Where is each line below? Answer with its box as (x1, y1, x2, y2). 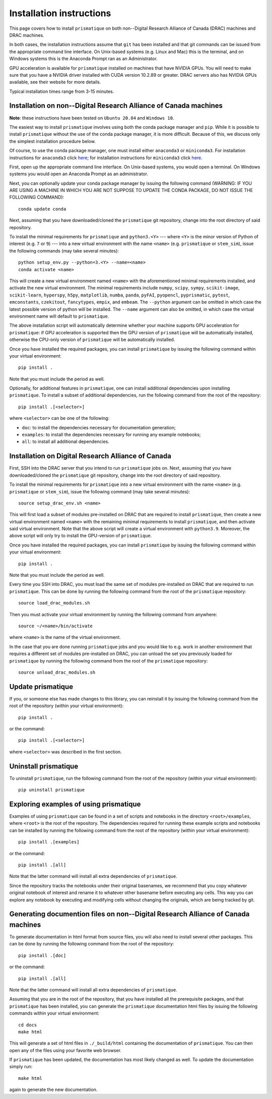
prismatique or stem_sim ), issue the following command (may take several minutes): (9, 488, 190, 494)
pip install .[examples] (18, 839, 80, 845)
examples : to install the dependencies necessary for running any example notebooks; (22, 432, 201, 438)
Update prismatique (9, 682, 73, 691)
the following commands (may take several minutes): (9, 247, 119, 254)
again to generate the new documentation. (9, 1086, 98, 1093)
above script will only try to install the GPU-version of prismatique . (9, 533, 152, 539)
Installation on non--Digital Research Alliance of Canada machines (9, 102, 223, 110)
